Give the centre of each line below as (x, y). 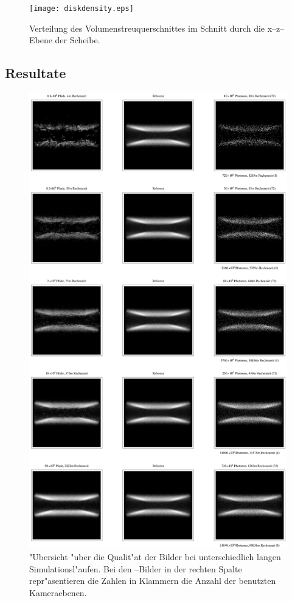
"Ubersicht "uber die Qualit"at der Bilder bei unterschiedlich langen (155, 556)
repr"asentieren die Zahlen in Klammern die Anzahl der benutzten (153, 581)
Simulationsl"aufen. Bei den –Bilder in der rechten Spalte (136, 568)
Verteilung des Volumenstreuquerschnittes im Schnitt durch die (147, 28)
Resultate (36, 73)
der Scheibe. (78, 40)
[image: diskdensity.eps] (82, 9)
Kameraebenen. (58, 592)
